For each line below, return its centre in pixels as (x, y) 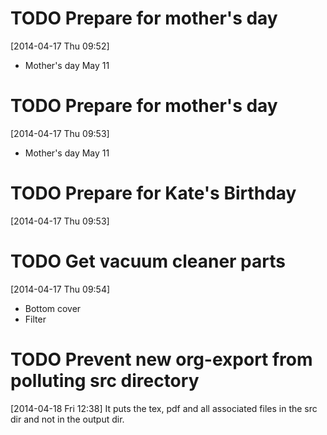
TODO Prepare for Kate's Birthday (153, 193)
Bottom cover (53, 308)
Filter (35, 319)
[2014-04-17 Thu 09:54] (60, 289)
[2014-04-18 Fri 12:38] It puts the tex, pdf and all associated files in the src (164, 408)
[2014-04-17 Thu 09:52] (60, 46)
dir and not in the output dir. (67, 419)
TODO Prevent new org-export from (161, 359)
